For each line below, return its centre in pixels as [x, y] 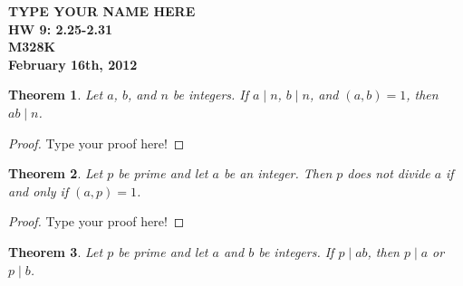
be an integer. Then [278, 173]
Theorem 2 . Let [56, 173]
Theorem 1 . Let [56, 95]
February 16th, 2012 [73, 64]
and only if [39, 191]
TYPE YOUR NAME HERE [102, 11]
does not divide [389, 173]
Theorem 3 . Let [56, 251]
